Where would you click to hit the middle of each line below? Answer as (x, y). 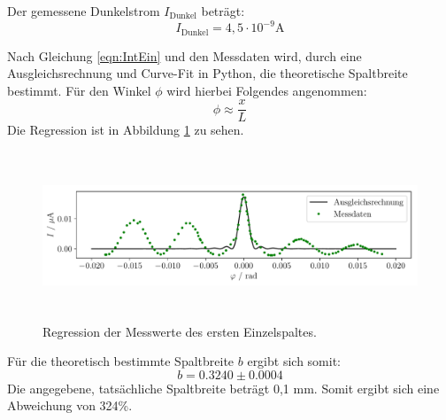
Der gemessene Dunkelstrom (84, 11)
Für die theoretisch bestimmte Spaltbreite (121, 361)
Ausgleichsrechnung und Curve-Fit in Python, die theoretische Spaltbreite (208, 73)
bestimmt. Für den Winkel (79, 90)
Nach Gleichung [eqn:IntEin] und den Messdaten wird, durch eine (185, 55)
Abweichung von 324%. (70, 405)
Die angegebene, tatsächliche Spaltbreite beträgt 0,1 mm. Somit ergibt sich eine (223, 388)
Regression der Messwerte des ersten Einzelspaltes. (180, 331)
